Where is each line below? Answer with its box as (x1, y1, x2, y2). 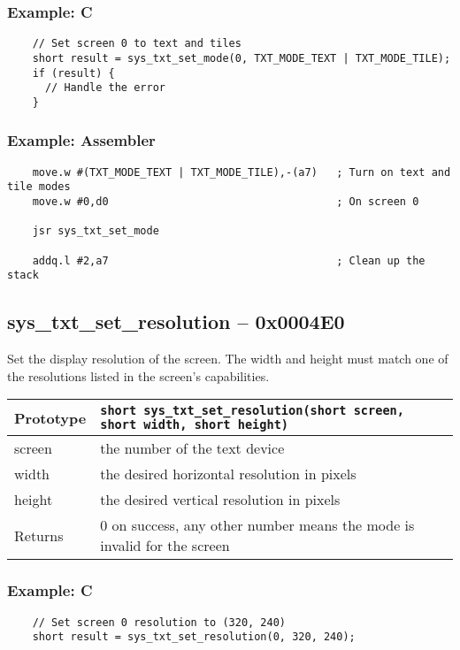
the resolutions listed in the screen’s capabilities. (7, 366, 270, 385)
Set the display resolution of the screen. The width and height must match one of (7, 349, 448, 368)
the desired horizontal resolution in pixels (100, 463, 356, 485)
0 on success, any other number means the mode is (100, 515, 415, 536)
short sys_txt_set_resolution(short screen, (100, 403, 404, 418)
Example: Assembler (7, 129, 156, 151)
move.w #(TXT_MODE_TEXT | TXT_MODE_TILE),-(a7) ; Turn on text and (32, 165, 451, 179)
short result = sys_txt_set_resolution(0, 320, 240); (32, 631, 356, 644)
